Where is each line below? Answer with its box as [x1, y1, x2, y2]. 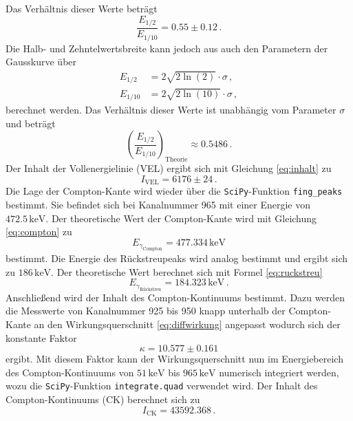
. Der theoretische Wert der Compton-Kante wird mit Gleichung [45, 210, 317, 225]
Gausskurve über [6, 54, 77, 69]
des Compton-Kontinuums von [6, 365, 134, 379]
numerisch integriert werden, [219, 365, 339, 379]
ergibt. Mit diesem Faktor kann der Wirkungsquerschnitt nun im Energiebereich [6, 352, 343, 366]
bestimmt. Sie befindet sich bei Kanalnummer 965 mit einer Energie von [6, 197, 311, 211]
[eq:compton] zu [6, 224, 72, 239]
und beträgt [6, 116, 56, 130]
